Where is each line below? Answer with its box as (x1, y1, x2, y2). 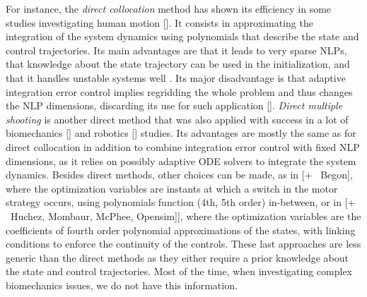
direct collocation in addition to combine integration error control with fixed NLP (6, 139, 360, 154)
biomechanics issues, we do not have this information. (6, 277, 238, 292)
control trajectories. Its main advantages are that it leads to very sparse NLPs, (6, 42, 347, 57)
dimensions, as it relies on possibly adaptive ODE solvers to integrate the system (6, 153, 356, 168)
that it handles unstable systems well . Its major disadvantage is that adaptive (6, 70, 346, 85)
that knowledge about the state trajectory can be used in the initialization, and (6, 56, 350, 71)
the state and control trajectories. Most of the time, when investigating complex (6, 264, 353, 279)
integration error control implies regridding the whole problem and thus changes (6, 84, 353, 99)
